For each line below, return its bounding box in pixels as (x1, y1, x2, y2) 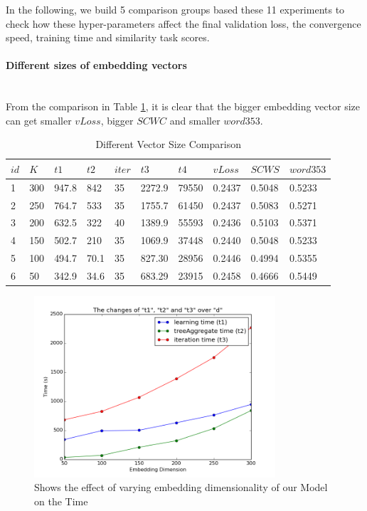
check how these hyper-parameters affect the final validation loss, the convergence (6, 16, 361, 31)
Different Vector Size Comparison (95, 137, 241, 152)
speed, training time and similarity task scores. (6, 30, 210, 45)
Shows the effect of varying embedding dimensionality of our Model (34, 480, 328, 495)
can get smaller (6, 112, 72, 127)
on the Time (34, 493, 88, 508)
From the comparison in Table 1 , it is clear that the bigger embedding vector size (6, 99, 360, 114)
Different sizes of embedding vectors (6, 58, 187, 73)
